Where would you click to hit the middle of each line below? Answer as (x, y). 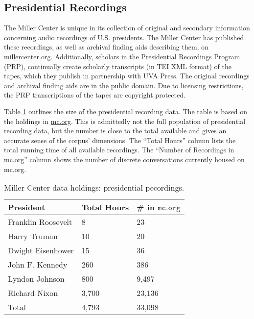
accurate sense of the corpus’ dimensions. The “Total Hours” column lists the (120, 140)
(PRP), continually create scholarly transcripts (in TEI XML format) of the (118, 66)
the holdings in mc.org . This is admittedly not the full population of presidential (125, 121)
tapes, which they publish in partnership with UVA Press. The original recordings (127, 76)
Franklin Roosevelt (40, 222)
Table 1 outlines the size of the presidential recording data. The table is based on (126, 111)
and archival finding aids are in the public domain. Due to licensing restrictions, (124, 85)
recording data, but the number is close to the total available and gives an (115, 131)
